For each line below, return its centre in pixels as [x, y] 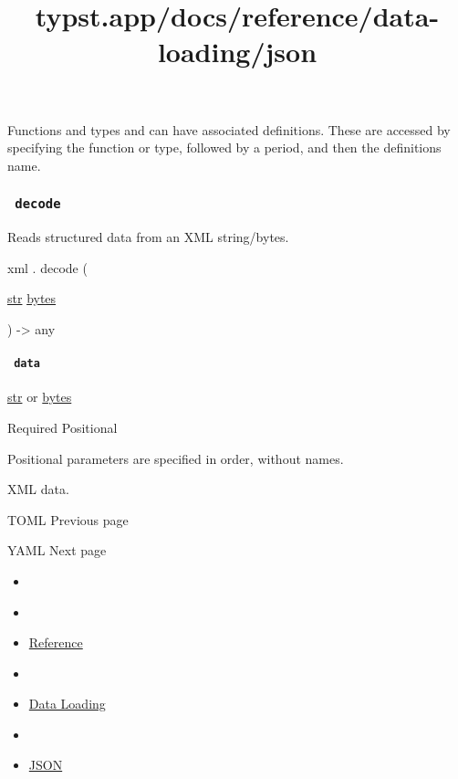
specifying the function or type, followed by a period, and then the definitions [224, 147]
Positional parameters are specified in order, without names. [176, 458]
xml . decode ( [47, 267]
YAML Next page [57, 550]
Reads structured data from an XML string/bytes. [148, 237]
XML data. [38, 489]
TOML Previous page [68, 519]
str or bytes [40, 397]
